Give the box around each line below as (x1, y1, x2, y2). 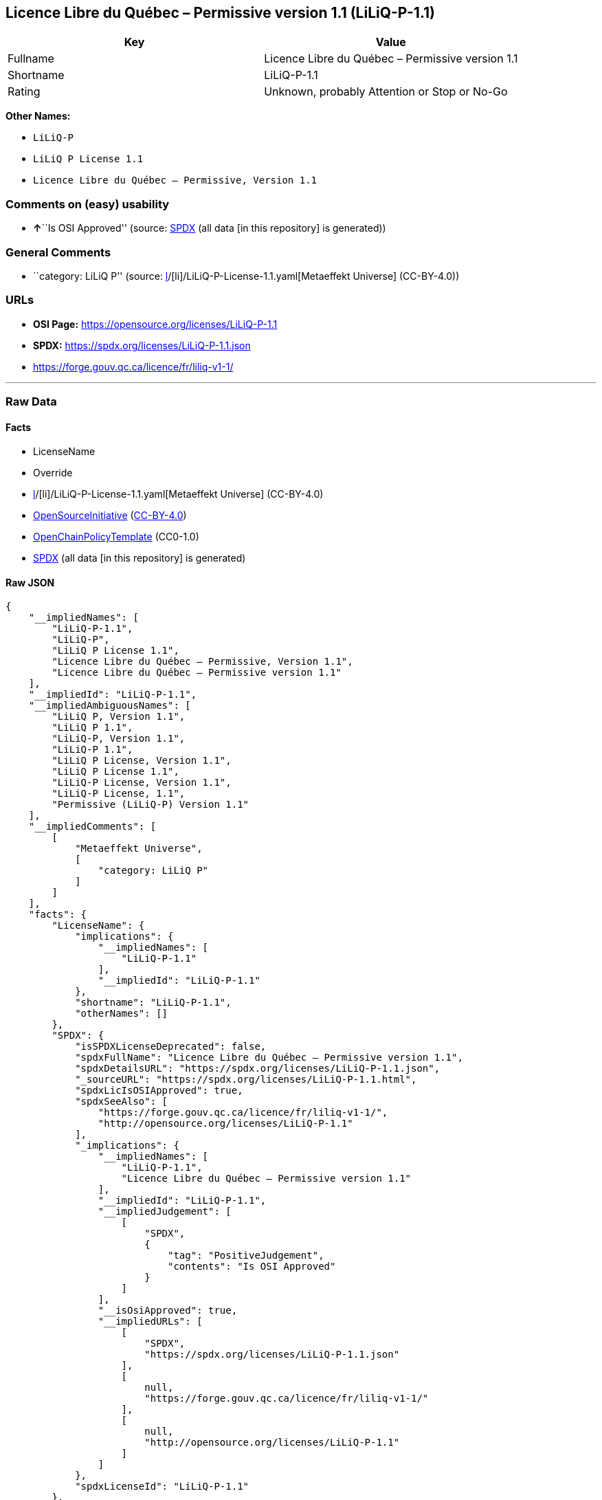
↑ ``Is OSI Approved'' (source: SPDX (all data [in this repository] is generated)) (33, 222, 386, 234)
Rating (8, 85, 41, 99)
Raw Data (5, 395, 57, 409)
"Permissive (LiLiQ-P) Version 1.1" (52, 799, 249, 810)
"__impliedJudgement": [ (98, 1206, 232, 1217)
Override (33, 467, 73, 479)
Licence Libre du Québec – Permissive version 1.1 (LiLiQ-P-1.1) (5, 4, 435, 21)
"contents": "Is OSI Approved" (168, 1261, 336, 1272)
